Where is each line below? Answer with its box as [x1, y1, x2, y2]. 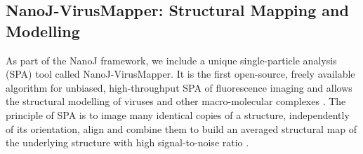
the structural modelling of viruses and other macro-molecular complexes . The [6, 94, 346, 108]
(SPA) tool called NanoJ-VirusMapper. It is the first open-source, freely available [6, 66, 355, 81]
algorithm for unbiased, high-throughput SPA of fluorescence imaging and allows [6, 80, 352, 94]
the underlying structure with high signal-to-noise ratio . [6, 135, 249, 150]
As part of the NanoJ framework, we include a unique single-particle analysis [6, 52, 337, 67]
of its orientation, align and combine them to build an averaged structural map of [6, 121, 357, 136]
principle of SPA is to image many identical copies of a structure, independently [6, 107, 350, 122]
